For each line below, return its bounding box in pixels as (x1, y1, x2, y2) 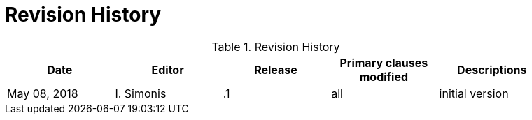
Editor (151, 62, 184, 77)
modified (359, 69, 409, 84)
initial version (439, 86, 509, 100)
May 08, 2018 (7, 86, 78, 100)
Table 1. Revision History (211, 39, 340, 54)
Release (254, 62, 297, 77)
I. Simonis (115, 86, 167, 100)
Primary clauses (339, 55, 428, 70)
